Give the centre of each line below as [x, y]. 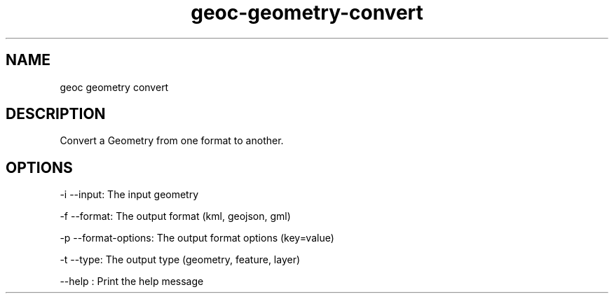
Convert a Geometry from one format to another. [172, 141]
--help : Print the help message [132, 281]
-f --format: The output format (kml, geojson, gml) [175, 216]
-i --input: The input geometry [129, 195]
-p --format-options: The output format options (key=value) [197, 238]
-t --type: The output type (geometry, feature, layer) [180, 260]
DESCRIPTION [56, 114]
